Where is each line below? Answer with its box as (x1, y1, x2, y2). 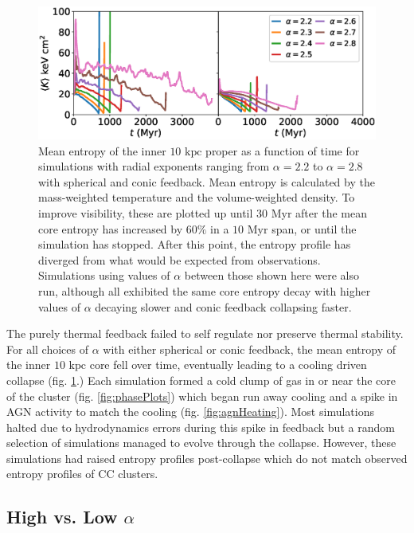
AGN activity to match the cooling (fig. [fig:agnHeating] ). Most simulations (6, 403, 374, 420)
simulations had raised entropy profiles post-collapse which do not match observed (6, 449, 408, 466)
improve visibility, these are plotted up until (38, 204, 253, 221)
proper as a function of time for (205, 142, 360, 159)
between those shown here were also (184, 267, 360, 284)
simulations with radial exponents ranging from (38, 158, 270, 174)
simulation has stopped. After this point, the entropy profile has (38, 236, 351, 253)
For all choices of (6, 340, 88, 357)
